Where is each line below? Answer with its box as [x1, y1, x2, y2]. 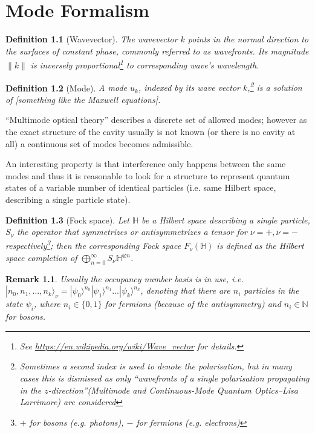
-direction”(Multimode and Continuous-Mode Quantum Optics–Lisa [48, 383, 298, 396]
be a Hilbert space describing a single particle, [141, 213, 310, 226]
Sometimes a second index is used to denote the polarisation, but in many [19, 360, 292, 372]
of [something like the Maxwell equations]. [5, 93, 161, 105]
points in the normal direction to [187, 33, 309, 45]
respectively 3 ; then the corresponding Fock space [5, 237, 181, 252]
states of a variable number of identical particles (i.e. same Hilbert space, [5, 181, 276, 194]
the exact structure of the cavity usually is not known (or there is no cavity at [5, 125, 296, 137]
